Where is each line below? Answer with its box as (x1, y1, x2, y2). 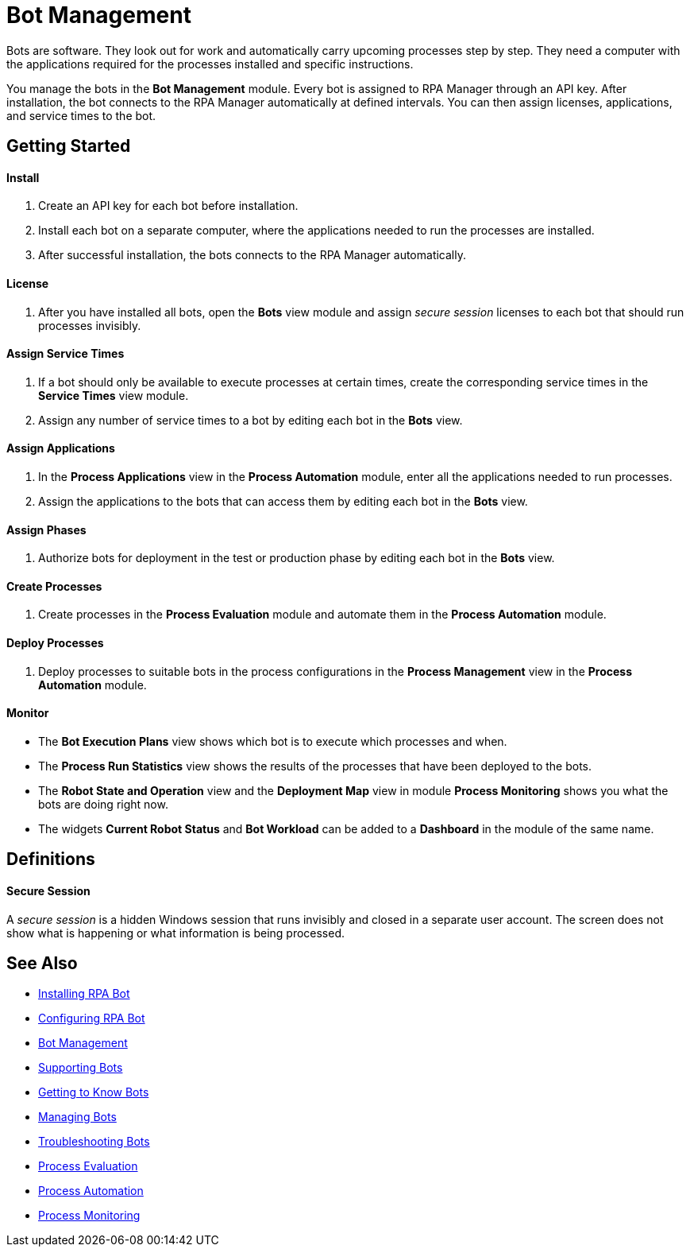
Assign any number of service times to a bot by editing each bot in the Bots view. (38, 413, 463, 427)
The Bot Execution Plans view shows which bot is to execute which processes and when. (38, 734, 507, 748)
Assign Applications (6, 441, 115, 456)
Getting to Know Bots (38, 1085, 149, 1100)
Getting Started (6, 136, 131, 157)
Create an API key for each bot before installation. (38, 199, 299, 213)
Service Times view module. (38, 388, 189, 402)
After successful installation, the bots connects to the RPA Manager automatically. (38, 248, 466, 262)
